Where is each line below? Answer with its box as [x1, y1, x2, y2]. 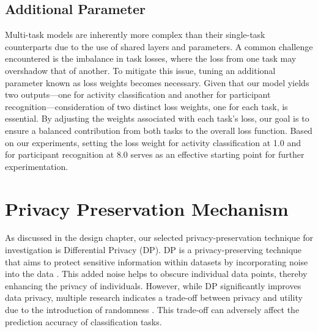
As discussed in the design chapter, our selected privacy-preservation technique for [5, 231, 313, 244]
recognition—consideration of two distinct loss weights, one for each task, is [5, 100, 288, 113]
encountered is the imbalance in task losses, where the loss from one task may [5, 52, 297, 65]
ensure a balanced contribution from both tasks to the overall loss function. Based [5, 124, 312, 136]
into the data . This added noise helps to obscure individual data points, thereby [5, 267, 308, 280]
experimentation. [5, 160, 68, 172]
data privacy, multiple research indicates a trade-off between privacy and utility [5, 291, 303, 304]
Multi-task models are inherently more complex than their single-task [5, 28, 265, 41]
